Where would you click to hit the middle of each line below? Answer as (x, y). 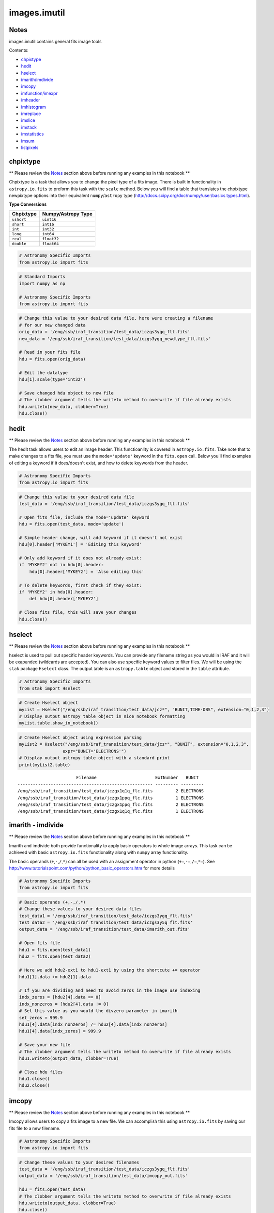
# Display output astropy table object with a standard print (94, 758)
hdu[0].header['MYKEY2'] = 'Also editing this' (87, 572)
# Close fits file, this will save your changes (78, 612)
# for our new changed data (52, 325)
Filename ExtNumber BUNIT (137, 777)
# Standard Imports (42, 277)
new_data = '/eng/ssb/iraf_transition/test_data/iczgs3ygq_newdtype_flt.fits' (115, 339)
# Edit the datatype (43, 373)
